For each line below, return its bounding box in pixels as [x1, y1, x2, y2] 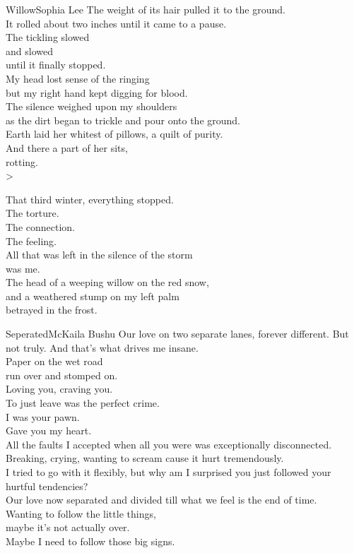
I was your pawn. [6, 409, 80, 424]
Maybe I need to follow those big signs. [6, 533, 175, 548]
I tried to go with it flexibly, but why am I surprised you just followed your [6, 465, 331, 479]
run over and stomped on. [6, 367, 118, 382]
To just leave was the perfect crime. [6, 396, 160, 410]
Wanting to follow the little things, [6, 506, 156, 521]
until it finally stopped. [6, 57, 106, 72]
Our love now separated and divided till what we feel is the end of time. [6, 492, 317, 507]
